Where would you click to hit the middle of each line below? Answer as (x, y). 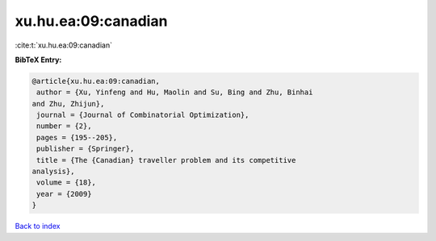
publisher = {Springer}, (86, 149)
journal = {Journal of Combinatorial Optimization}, (143, 115)
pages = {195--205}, (77, 137)
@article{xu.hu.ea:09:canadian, (96, 81)
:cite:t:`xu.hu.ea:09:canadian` (64, 45)
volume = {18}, (67, 183)
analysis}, (53, 172)
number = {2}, (64, 126)
